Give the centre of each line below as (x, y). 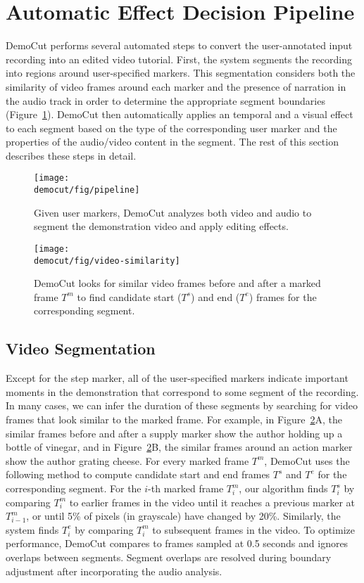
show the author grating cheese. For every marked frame (127, 460)
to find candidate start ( (129, 296)
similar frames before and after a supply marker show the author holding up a (174, 433)
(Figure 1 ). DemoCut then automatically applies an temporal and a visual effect (180, 114)
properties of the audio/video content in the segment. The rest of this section (172, 142)
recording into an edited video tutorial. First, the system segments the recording (179, 59)
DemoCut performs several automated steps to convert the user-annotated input (179, 45)
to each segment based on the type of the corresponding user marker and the (171, 128)
